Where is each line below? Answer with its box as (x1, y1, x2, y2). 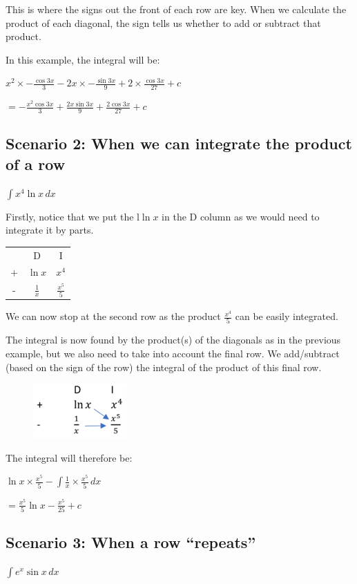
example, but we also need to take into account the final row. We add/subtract (6, 346, 340, 360)
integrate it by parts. (6, 223, 94, 237)
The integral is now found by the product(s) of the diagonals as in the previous (6, 332, 341, 347)
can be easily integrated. (235, 309, 338, 323)
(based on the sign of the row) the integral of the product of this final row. (6, 359, 322, 374)
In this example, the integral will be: (6, 52, 160, 66)
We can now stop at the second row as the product (6, 309, 221, 323)
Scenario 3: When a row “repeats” (6, 531, 256, 553)
